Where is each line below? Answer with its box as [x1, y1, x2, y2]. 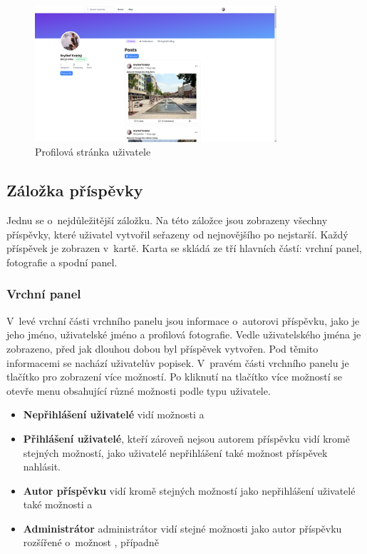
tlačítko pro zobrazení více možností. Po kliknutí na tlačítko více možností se [6, 369, 343, 384]
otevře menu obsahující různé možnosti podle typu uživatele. [6, 383, 271, 398]
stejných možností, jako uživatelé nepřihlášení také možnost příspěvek [23, 445, 328, 460]
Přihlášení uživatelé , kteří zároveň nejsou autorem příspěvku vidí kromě [23, 430, 350, 445]
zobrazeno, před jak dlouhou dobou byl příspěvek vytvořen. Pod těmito [6, 341, 319, 356]
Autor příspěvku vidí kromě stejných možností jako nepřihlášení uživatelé [23, 483, 356, 498]
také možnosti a [23, 497, 93, 512]
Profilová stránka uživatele [35, 144, 151, 159]
